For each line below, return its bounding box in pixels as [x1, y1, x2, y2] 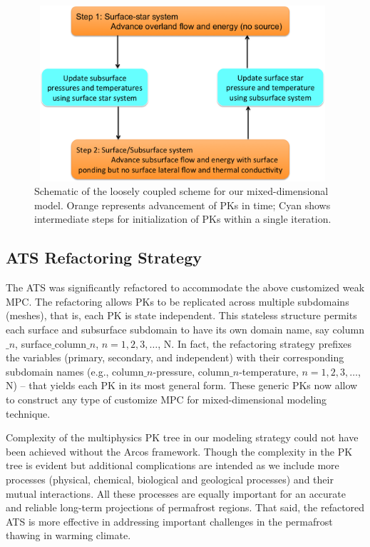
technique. [6, 406, 51, 421]
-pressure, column [153, 363, 230, 378]
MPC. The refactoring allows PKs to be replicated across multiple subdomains [6, 293, 349, 308]
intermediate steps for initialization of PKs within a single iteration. [34, 211, 332, 226]
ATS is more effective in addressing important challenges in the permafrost [6, 513, 333, 528]
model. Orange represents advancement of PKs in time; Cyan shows [34, 197, 331, 212]
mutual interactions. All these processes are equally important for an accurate [6, 486, 346, 501]
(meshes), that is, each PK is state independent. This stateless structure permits [6, 308, 357, 323]
